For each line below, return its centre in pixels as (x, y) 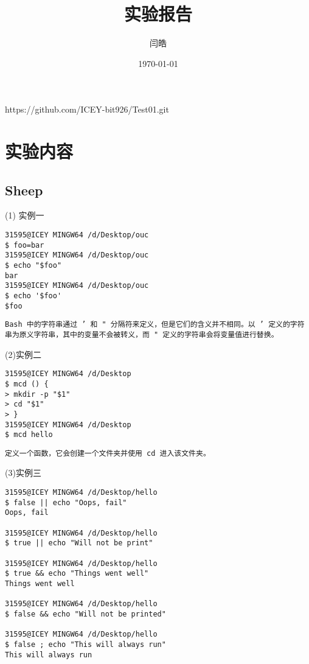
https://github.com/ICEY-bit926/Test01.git (87, 109)
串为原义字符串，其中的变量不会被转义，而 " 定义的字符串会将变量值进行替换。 (142, 334)
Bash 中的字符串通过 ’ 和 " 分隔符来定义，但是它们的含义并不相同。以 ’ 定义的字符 (155, 325)
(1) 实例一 (25, 215)
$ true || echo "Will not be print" (79, 543)
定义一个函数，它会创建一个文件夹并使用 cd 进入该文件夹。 (108, 453)
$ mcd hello (29, 435)
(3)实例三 (23, 473)
